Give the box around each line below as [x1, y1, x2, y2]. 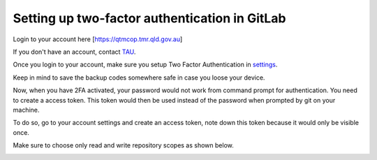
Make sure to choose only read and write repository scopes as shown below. [13, 141, 234, 150]
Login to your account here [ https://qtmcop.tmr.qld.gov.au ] [13, 35, 183, 43]
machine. [13, 106, 40, 114]
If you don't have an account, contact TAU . [13, 48, 136, 56]
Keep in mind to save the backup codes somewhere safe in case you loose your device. [13, 73, 265, 82]
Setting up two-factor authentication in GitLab [13, 10, 286, 26]
